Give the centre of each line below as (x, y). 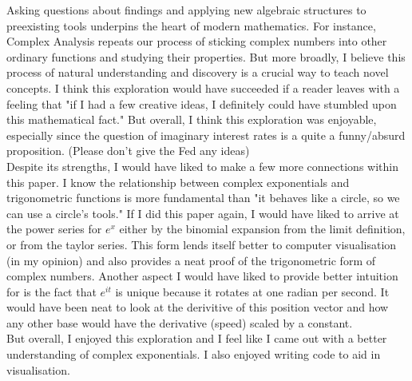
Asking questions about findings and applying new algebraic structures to (186, 10)
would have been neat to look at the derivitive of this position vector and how (198, 307)
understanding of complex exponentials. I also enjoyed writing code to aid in (194, 354)
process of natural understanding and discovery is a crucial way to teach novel (198, 72)
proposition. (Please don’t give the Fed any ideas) (128, 151)
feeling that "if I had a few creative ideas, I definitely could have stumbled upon (202, 103)
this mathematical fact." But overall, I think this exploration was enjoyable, (192, 119)
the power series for (54, 229)
